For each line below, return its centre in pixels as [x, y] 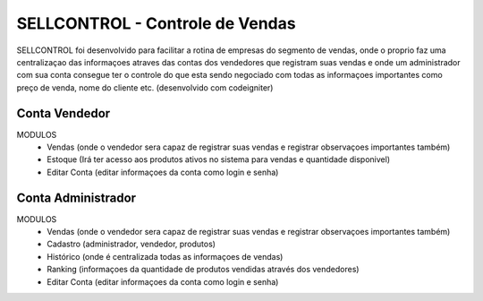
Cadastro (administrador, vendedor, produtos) [131, 244]
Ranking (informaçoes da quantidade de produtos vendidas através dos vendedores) [203, 270]
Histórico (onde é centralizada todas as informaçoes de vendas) [165, 256]
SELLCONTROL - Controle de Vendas [156, 23]
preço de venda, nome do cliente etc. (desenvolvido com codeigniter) [145, 87]
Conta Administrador [76, 198]
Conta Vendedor [64, 113]
